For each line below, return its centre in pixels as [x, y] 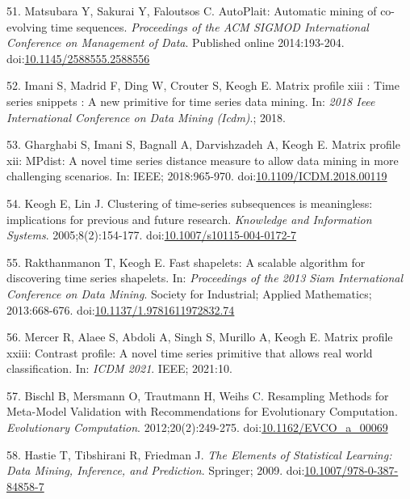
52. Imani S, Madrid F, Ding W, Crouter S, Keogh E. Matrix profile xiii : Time [203, 85]
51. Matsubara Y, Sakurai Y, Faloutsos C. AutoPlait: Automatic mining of [192, 11]
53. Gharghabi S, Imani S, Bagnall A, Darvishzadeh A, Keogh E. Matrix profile [203, 144]
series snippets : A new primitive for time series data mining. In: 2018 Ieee [191, 101]
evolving [27, 26]
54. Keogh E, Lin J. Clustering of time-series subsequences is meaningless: [190, 203]
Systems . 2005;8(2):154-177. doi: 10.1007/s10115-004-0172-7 [152, 235]
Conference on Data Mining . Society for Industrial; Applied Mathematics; [189, 293]
